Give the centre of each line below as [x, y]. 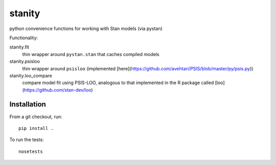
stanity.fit [19, 47]
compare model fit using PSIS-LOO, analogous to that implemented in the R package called [118, 83]
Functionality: [24, 38]
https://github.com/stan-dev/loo [57, 90]
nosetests [31, 151]
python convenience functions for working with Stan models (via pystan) [86, 29]
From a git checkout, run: [36, 117]
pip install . [36, 128]
